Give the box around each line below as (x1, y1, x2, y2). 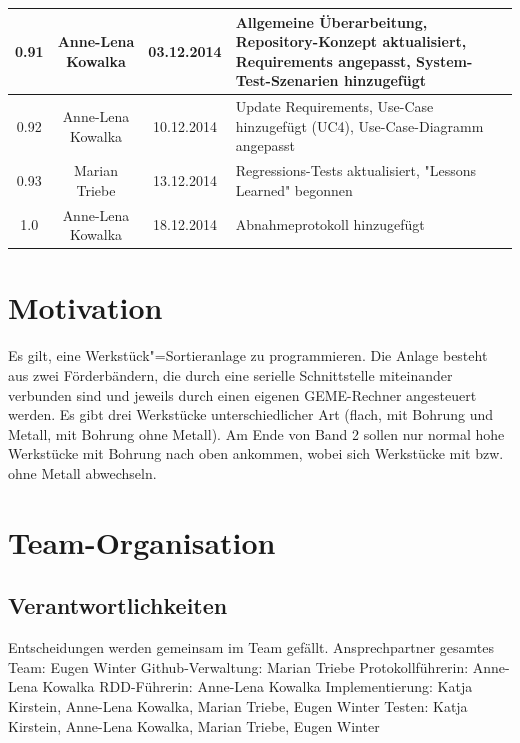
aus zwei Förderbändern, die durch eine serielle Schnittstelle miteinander (8, 365, 453, 385)
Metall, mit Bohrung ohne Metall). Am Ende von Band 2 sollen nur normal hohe (8, 423, 505, 444)
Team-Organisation (8, 521, 276, 562)
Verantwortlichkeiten (8, 590, 228, 621)
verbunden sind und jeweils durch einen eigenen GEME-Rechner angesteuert (8, 384, 477, 405)
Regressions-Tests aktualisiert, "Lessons (235, 160, 477, 181)
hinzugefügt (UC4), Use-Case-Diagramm (235, 115, 484, 136)
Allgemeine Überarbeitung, (235, 11, 428, 32)
